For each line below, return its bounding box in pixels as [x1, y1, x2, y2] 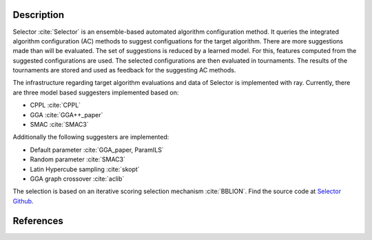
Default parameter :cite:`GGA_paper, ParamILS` [30, 146, 165, 154]
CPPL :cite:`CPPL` [30, 101, 81, 110]
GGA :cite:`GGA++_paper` [30, 110, 103, 119]
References [12, 214, 63, 227]
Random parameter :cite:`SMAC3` [30, 155, 125, 163]
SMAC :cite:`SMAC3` [30, 121, 89, 129]
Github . [12, 197, 34, 205]
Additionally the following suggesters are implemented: [12, 133, 169, 141]
